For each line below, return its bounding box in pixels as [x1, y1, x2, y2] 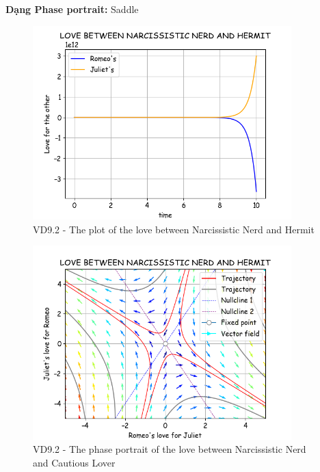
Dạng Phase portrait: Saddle [5, 2, 139, 16]
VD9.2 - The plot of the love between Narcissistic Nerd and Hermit [33, 222, 315, 236]
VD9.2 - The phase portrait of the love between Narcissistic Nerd [33, 442, 306, 456]
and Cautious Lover [33, 455, 116, 469]
